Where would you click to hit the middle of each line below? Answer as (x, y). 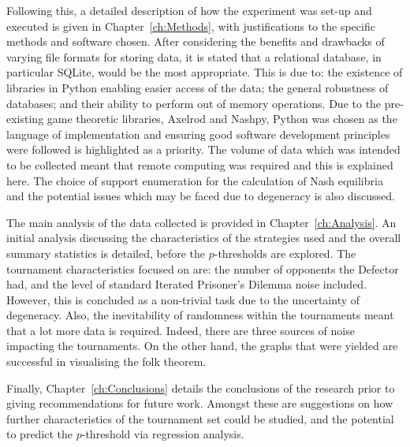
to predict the (40, 434)
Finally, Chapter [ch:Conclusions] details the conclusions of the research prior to (201, 387)
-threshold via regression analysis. (163, 434)
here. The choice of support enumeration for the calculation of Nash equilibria (195, 180)
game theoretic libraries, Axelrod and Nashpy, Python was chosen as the (222, 119)
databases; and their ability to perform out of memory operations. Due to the (194, 103)
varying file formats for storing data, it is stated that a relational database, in (194, 56)
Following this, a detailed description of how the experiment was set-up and (189, 10)
